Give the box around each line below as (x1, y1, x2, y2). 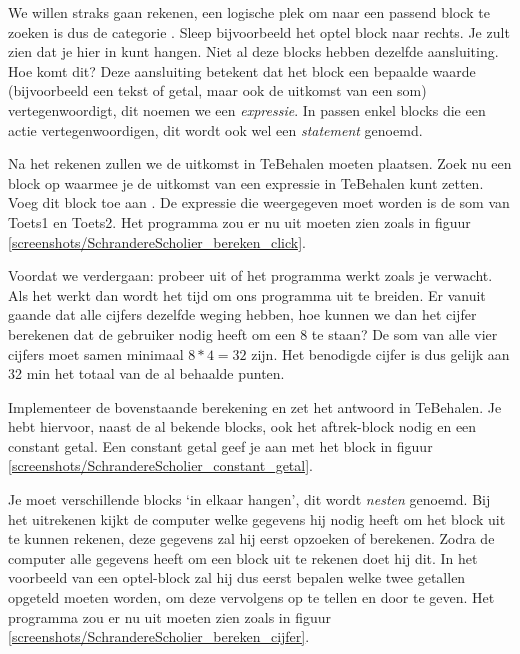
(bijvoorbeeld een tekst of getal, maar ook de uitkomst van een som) (8, 80, 427, 101)
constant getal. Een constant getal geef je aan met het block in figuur (8, 435, 433, 456)
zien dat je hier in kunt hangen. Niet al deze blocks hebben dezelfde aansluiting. (8, 41, 499, 62)
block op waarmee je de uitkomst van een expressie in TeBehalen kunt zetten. (8, 172, 484, 193)
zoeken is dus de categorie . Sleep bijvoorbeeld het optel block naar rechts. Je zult (8, 21, 510, 42)
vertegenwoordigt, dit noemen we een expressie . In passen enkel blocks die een (8, 99, 486, 120)
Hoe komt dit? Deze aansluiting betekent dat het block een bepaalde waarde (8, 60, 476, 81)
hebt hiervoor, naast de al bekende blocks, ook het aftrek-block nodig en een (8, 416, 477, 437)
